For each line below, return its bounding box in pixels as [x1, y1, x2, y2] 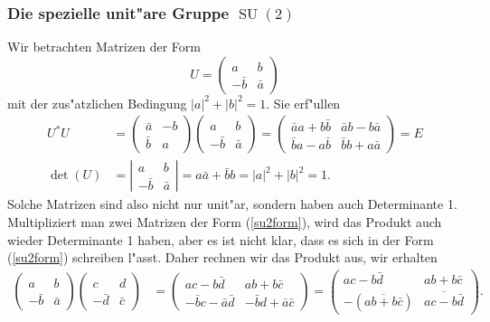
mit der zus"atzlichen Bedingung [7, 93, 187, 112]
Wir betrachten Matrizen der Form [7, 37, 201, 56]
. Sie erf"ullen [266, 93, 341, 112]
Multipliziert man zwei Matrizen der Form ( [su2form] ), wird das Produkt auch [7, 213, 442, 232]
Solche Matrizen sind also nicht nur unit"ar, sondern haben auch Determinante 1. [7, 194, 457, 213]
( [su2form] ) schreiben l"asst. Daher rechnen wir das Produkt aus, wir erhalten [7, 248, 438, 267]
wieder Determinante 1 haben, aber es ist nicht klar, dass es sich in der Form [7, 230, 434, 249]
